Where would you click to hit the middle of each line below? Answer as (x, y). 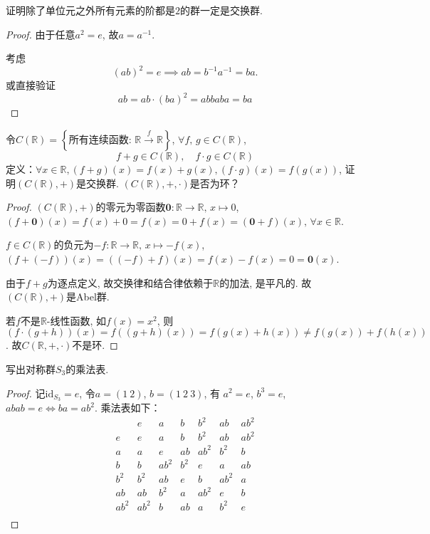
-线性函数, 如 (77, 320)
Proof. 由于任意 (41, 34)
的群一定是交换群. (221, 10)
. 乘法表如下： (127, 408)
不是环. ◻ (95, 345)
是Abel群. (88, 297)
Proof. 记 (26, 393)
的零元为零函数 (131, 207)
